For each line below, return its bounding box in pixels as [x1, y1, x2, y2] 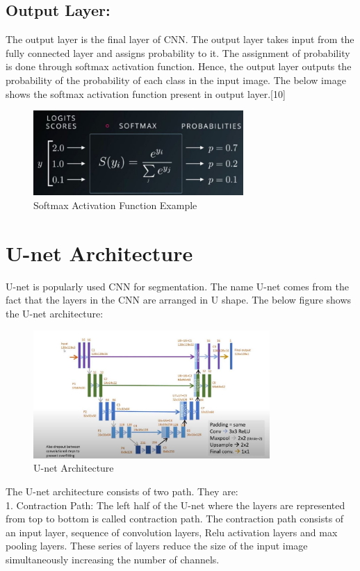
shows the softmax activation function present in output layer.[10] [6, 86, 286, 101]
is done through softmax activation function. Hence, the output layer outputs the [6, 59, 352, 74]
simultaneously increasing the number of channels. [6, 552, 220, 567]
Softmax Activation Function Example [33, 198, 197, 212]
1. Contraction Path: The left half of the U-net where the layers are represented [6, 497, 345, 512]
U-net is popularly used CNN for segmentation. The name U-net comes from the [6, 279, 349, 293]
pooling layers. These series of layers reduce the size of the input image [6, 538, 308, 553]
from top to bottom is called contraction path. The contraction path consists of [6, 511, 344, 526]
